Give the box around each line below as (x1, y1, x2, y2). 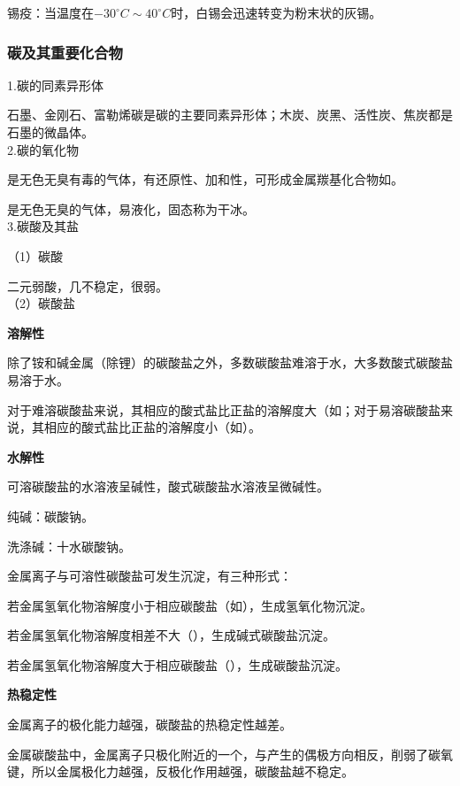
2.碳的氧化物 (7, 140, 79, 158)
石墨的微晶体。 (7, 123, 94, 141)
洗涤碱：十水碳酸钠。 (7, 536, 131, 555)
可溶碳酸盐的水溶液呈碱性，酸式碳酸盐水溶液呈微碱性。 (7, 477, 329, 496)
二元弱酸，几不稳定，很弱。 (7, 276, 168, 295)
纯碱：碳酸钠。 (7, 506, 94, 525)
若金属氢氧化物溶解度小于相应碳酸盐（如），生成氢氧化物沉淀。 (7, 596, 372, 614)
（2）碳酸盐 (7, 294, 75, 312)
